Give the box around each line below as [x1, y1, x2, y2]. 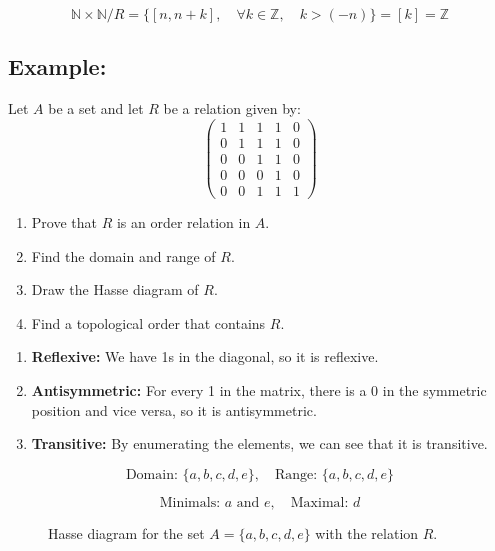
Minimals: [159, 495, 221, 510]
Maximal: [290, 495, 349, 510]
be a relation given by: [163, 98, 301, 119]
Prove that [31, 212, 97, 233]
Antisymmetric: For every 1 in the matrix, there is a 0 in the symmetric [31, 379, 487, 400]
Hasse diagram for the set [48, 522, 205, 543]
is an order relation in [116, 212, 251, 233]
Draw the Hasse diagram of [31, 279, 199, 300]
